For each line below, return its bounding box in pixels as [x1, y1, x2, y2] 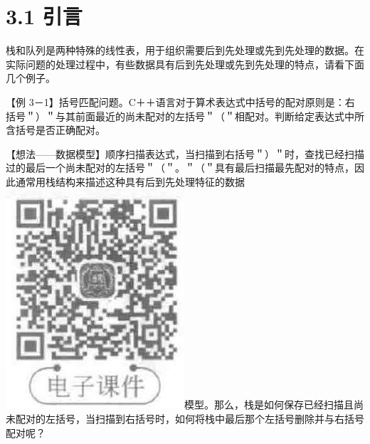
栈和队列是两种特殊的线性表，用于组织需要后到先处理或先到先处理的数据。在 [6, 43, 364, 58]
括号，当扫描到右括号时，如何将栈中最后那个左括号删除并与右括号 [55, 411, 364, 426]
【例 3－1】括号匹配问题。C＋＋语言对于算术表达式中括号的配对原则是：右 [6, 94, 355, 109]
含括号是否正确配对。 [6, 122, 105, 137]
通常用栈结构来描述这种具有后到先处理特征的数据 [15, 174, 245, 189]
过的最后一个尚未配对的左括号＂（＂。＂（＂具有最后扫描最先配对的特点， [6, 160, 354, 175]
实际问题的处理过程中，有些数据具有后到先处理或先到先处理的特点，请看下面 [6, 56, 364, 71]
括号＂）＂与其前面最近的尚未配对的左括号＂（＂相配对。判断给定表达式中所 [6, 108, 364, 123]
